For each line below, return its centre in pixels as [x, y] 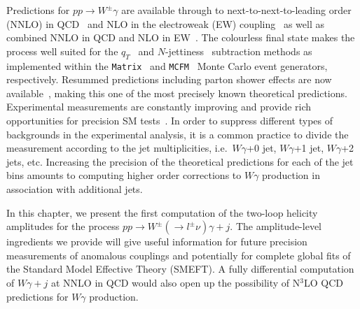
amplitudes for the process [63, 226]
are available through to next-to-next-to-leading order [236, 10]
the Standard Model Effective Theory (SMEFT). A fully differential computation [180, 269]
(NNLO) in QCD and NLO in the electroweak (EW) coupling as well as [166, 23]
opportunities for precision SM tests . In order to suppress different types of [170, 121]
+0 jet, [262, 148]
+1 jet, [309, 148]
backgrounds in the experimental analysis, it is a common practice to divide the [178, 134]
